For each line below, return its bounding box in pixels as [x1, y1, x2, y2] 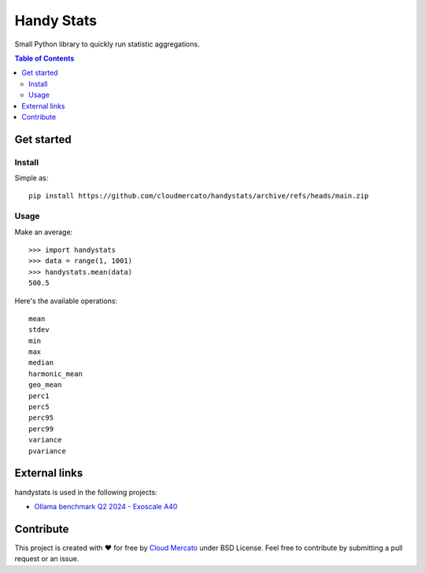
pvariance [28, 446, 66, 456]
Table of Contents [14, 54, 75, 63]
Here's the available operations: [14, 296, 118, 305]
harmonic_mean [28, 369, 83, 378]
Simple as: [14, 173, 49, 183]
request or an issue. [14, 554, 79, 564]
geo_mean [28, 380, 62, 390]
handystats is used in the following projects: [14, 487, 157, 497]
